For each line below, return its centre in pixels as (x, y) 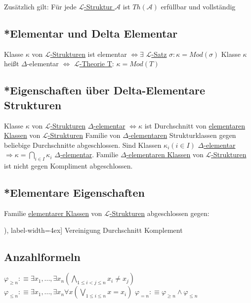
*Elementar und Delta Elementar (91, 33)
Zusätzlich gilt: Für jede (40, 6)
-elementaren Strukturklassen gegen (182, 135)
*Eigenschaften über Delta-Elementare (105, 90)
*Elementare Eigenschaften (74, 193)
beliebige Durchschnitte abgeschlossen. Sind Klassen (83, 145)
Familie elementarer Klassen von (53, 213)
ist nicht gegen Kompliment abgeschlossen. (68, 166)
